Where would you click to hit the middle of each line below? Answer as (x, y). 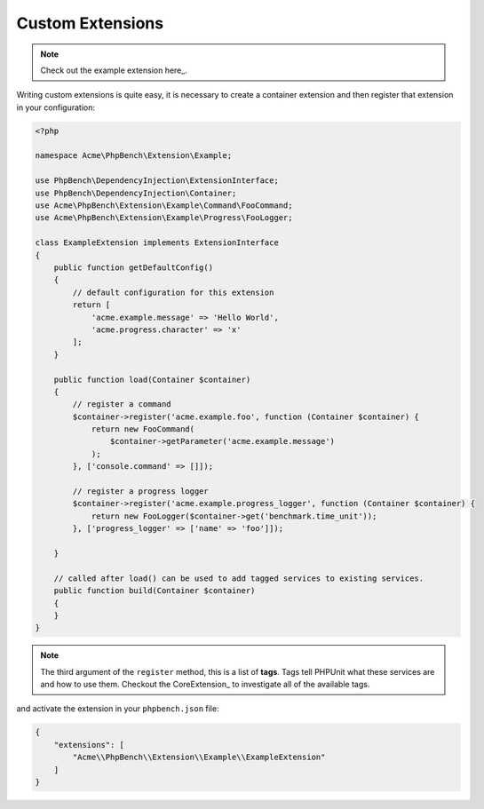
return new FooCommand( (143, 429)
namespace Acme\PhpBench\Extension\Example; (134, 156)
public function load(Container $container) (152, 379)
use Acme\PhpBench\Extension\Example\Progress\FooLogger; (164, 218)
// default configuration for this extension (173, 292)
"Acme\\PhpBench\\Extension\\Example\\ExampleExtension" (199, 757)
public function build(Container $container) (155, 591)
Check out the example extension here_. (114, 70)
